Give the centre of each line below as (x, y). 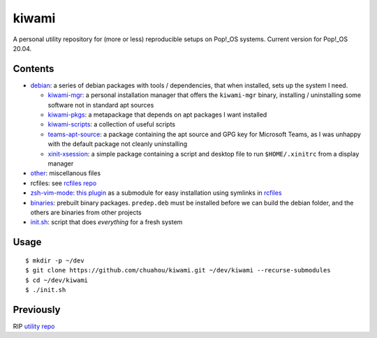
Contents (34, 69)
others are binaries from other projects (86, 212)
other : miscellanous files (66, 173)
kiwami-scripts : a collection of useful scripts (112, 124)
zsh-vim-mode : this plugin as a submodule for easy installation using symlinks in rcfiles (156, 193)
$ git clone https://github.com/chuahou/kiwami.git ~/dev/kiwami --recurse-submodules (178, 270)
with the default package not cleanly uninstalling (118, 144)
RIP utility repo (34, 326)
